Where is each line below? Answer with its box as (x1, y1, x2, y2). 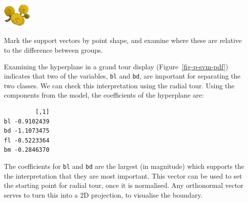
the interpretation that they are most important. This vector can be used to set (4, 170, 242, 181)
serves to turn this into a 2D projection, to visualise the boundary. (4, 189, 203, 200)
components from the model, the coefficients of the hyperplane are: (4, 90, 204, 100)
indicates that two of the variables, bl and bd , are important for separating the (4, 71, 241, 81)
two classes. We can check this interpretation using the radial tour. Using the (4, 80, 235, 90)
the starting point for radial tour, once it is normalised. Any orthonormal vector (4, 180, 244, 190)
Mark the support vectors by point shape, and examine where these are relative (4, 35, 242, 45)
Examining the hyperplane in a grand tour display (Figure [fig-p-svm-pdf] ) (4, 61, 228, 71)
